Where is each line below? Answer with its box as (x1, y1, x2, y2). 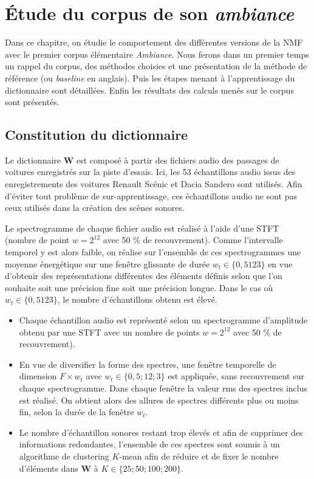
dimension (19, 370, 57, 382)
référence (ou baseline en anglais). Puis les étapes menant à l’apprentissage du (5, 71, 295, 84)
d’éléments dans (19, 461, 78, 474)
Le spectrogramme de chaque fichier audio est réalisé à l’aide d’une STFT (5, 221, 279, 234)
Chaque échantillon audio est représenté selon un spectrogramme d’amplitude (19, 314, 308, 326)
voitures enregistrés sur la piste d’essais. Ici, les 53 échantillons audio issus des (5, 165, 296, 178)
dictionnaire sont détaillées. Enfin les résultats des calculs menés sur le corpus (5, 83, 294, 96)
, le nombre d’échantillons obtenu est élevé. (57, 293, 217, 306)
